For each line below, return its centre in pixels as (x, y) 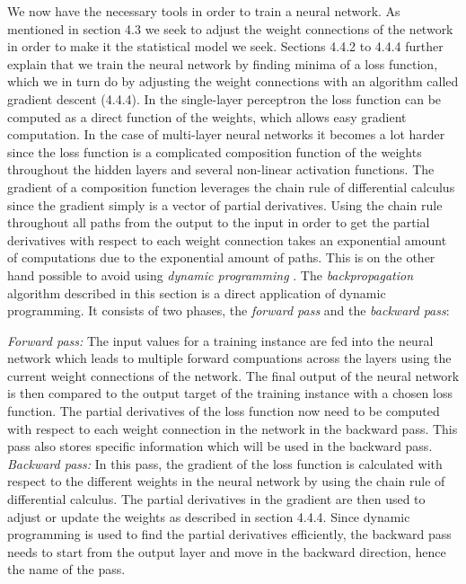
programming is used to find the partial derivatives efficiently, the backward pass (229, 534)
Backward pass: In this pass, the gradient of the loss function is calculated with (225, 463)
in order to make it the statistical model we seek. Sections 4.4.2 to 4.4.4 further (225, 46)
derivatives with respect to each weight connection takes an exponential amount (227, 239)
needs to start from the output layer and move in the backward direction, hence (227, 551)
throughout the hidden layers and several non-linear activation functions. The (221, 169)
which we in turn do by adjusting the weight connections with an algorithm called (233, 81)
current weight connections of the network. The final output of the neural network (233, 375)
